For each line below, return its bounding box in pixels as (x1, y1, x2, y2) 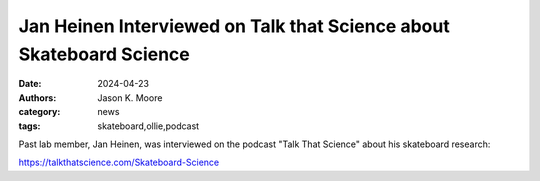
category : (18, 106, 61, 118)
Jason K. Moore (97, 91, 163, 104)
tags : (18, 120, 41, 132)
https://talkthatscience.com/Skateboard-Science (18, 156, 220, 169)
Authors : (18, 91, 57, 104)
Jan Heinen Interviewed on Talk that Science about (18, 15, 450, 37)
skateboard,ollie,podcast (97, 120, 200, 132)
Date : (18, 78, 42, 90)
